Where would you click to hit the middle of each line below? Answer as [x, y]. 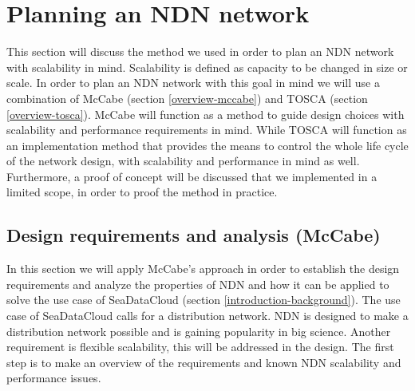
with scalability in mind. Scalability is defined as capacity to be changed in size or [207, 67]
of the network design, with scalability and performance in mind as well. [183, 161]
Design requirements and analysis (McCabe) [194, 235]
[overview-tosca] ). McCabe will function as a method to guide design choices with [206, 114]
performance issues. [54, 378]
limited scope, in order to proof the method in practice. [142, 192]
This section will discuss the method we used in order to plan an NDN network [200, 51]
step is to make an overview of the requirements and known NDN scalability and [204, 362]
